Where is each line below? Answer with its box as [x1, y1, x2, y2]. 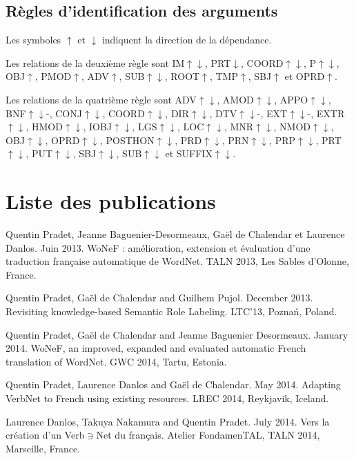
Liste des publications [6, 187, 216, 215]
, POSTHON [99, 132, 155, 147]
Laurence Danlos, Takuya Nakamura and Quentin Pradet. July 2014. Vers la [6, 414, 330, 428]
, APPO [274, 92, 308, 106]
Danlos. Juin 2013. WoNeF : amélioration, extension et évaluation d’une [6, 240, 311, 254]
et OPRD [284, 69, 325, 83]
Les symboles [6, 32, 61, 47]
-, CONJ [46, 106, 82, 120]
